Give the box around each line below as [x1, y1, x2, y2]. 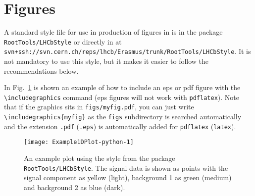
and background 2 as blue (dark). [24, 182, 125, 192]
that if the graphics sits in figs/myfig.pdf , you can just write [4, 101, 194, 112]
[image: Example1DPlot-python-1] [24, 139, 134, 146]
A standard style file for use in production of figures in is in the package [4, 27, 223, 37]
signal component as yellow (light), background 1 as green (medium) [24, 172, 232, 183]
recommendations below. [4, 65, 79, 76]
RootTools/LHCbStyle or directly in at [4, 36, 122, 47]
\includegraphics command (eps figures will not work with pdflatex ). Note [4, 92, 239, 102]
